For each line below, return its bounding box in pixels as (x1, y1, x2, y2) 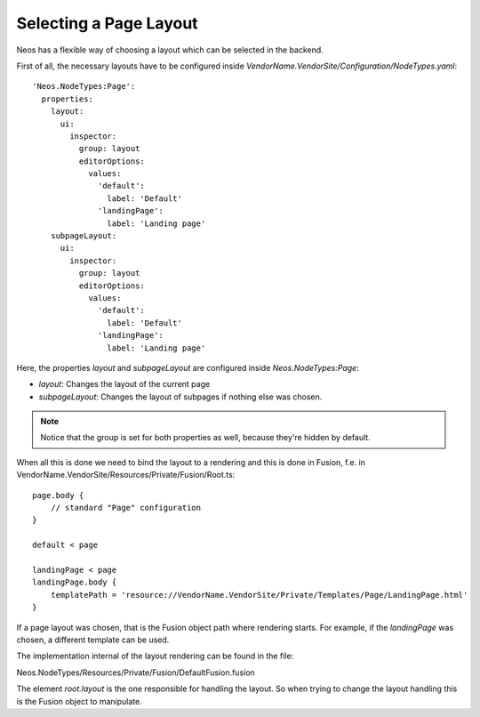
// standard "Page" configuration (50, 503, 202, 513)
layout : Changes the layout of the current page (38, 379, 211, 390)
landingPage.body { (32, 577, 117, 587)
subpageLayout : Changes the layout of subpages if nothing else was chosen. (38, 391, 323, 402)
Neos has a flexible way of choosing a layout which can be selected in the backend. (16, 44, 324, 55)
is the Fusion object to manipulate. (16, 696, 142, 706)
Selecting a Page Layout (16, 13, 199, 33)
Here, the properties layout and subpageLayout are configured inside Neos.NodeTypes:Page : (16, 362, 359, 373)
